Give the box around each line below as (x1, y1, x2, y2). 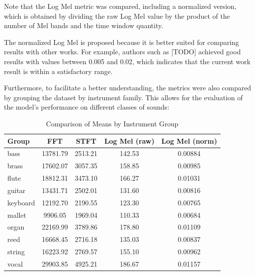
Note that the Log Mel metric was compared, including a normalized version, (4, 1, 237, 11)
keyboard (7, 197, 35, 207)
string (7, 246, 25, 257)
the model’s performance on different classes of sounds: (4, 102, 169, 112)
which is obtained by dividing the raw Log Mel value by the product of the (4, 10, 230, 21)
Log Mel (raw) (104, 135, 155, 146)
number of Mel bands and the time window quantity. (4, 20, 163, 31)
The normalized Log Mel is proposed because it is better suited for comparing (4, 37, 239, 47)
